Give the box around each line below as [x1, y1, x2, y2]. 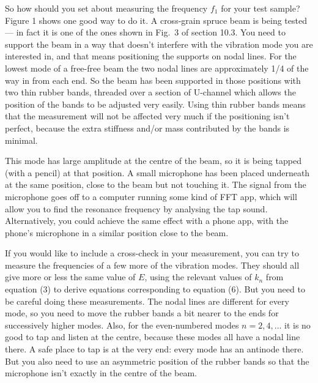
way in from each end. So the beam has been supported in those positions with [5, 73, 301, 86]
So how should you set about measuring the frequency [5, 2, 208, 14]
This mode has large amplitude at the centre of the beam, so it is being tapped [5, 154, 301, 167]
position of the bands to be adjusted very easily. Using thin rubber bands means [5, 97, 306, 110]
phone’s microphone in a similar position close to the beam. [5, 226, 229, 239]
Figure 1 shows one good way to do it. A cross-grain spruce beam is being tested [5, 13, 307, 26]
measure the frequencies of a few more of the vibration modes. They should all [5, 258, 300, 271]
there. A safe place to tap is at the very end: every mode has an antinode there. [5, 343, 304, 355]
